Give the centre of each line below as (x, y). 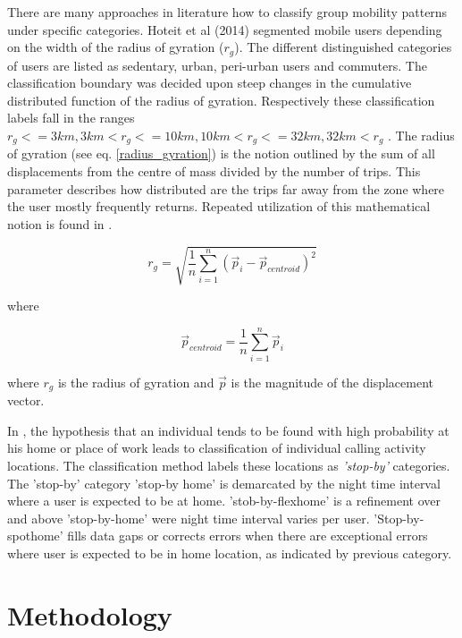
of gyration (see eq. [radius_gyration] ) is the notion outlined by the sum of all (221, 153)
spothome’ (35, 536)
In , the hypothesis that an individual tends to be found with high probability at (228, 430)
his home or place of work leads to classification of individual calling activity (217, 448)
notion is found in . (60, 223)
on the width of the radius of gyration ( (116, 47)
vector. (26, 400)
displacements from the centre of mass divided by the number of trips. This (214, 171)
